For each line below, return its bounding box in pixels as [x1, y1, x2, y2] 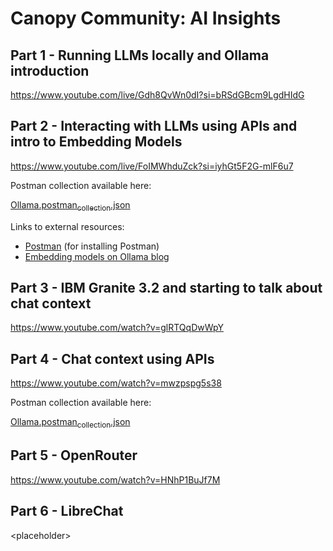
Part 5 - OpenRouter [10, 447, 138, 464]
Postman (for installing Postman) [24, 240, 160, 252]
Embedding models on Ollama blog [24, 250, 170, 262]
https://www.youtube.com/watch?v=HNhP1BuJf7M [10, 473, 221, 486]
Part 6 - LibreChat [10, 503, 124, 520]
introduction [10, 62, 90, 79]
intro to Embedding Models [10, 133, 183, 151]
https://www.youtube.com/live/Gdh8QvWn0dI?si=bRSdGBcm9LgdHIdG [10, 89, 305, 101]
